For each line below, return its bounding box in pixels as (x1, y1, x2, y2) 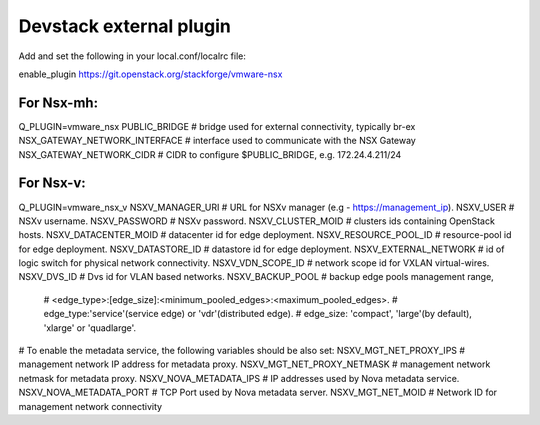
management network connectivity (18, 400, 163, 412)
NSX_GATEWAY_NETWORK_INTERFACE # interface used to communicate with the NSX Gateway (18, 135, 417, 147)
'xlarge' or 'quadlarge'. (43, 321, 137, 334)
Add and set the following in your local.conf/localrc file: (18, 50, 247, 62)
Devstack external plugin (18, 15, 232, 37)
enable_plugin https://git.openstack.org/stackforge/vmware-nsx (18, 68, 283, 80)
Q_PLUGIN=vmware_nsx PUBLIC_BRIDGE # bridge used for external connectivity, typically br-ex (18, 120, 416, 132)
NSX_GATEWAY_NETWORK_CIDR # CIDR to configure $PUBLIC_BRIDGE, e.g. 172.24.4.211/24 (18, 148, 402, 160)
